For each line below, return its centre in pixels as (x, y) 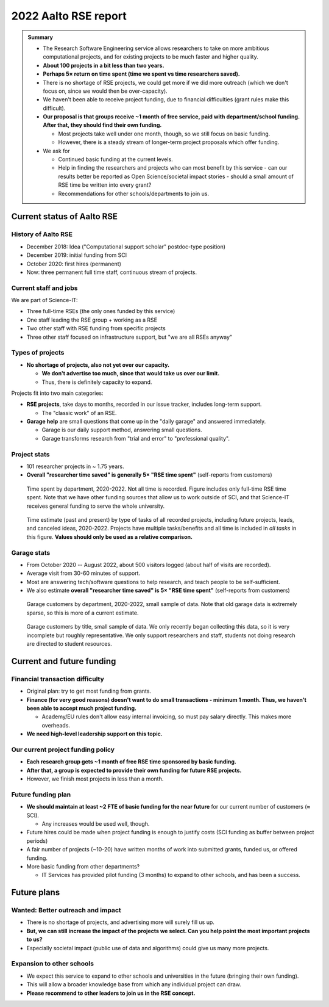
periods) (37, 841)
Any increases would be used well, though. (96, 823)
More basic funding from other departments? (83, 866)
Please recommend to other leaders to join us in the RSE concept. (111, 993)
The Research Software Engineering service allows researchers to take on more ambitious (156, 48)
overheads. (56, 725)
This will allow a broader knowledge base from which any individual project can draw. (134, 984)
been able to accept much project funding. (82, 708)
